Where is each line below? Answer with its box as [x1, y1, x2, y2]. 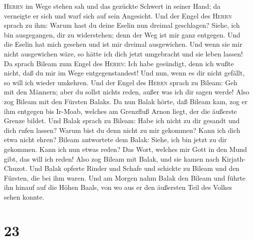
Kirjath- [221, 153, 246, 164]
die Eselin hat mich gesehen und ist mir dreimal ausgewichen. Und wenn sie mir [4, 39, 242, 49]
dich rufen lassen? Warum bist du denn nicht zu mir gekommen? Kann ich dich [4, 125, 240, 135]
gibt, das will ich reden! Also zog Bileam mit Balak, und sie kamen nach [4, 153, 219, 164]
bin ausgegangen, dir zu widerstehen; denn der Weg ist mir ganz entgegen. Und [4, 29, 240, 39]
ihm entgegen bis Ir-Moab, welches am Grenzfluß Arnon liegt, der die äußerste [4, 106, 237, 116]
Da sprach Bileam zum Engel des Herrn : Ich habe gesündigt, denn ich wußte [4, 58, 234, 68]
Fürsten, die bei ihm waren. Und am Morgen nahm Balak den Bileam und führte [4, 172, 246, 183]
